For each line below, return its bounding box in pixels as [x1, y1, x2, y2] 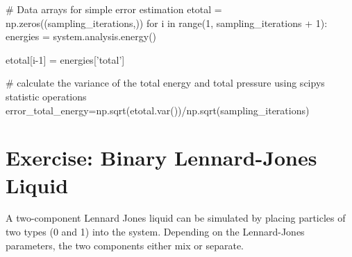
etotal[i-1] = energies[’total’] [6, 52, 125, 67]
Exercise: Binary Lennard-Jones [6, 143, 317, 172]
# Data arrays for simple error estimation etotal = [6, 2, 222, 16]
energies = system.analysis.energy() [6, 29, 157, 44]
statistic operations [6, 89, 87, 103]
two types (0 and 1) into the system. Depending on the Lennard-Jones [6, 224, 305, 239]
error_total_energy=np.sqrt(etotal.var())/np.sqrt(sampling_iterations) [6, 103, 310, 117]
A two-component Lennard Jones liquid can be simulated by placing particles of [6, 211, 346, 225]
